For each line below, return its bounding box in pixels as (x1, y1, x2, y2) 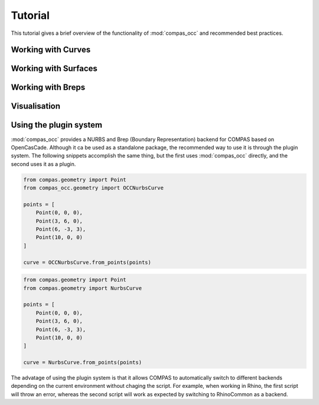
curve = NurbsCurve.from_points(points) (23, 359, 142, 366)
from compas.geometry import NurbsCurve (23, 285, 142, 292)
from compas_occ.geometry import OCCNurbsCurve (23, 185, 164, 191)
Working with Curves (11, 45, 91, 55)
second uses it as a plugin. (11, 160, 76, 168)
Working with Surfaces (11, 64, 97, 74)
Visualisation (11, 101, 61, 112)
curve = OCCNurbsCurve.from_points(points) (23, 259, 152, 266)
